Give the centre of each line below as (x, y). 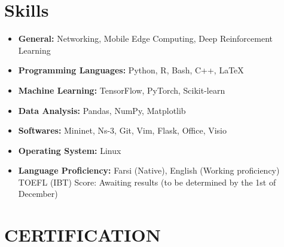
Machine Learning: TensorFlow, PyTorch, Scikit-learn (122, 90)
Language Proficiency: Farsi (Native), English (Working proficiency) (149, 170)
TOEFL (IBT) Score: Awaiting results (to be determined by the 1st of (147, 182)
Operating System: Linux (70, 150)
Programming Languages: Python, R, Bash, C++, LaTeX (131, 70)
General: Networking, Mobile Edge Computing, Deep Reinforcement (146, 38)
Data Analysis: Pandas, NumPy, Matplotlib (102, 110)
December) (38, 194)
